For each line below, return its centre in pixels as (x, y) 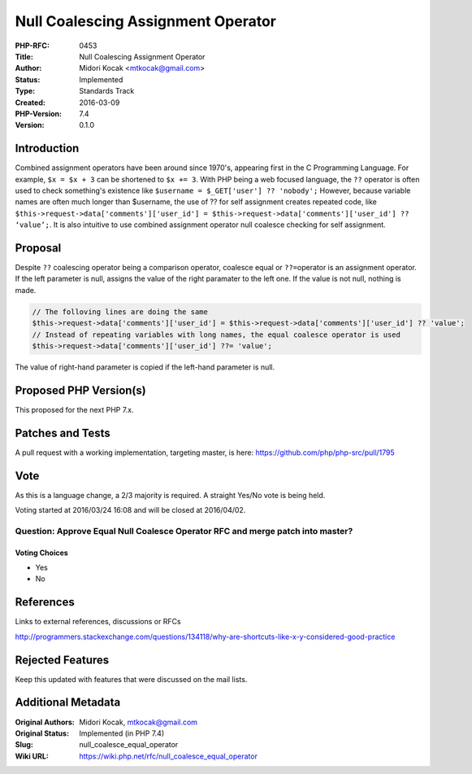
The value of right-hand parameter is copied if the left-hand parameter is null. (145, 367)
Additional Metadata (68, 703)
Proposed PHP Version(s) (80, 390)
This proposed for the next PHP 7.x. (74, 409)
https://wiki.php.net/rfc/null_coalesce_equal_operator (168, 756)
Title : (24, 56)
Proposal (38, 248)
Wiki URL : (32, 756)
